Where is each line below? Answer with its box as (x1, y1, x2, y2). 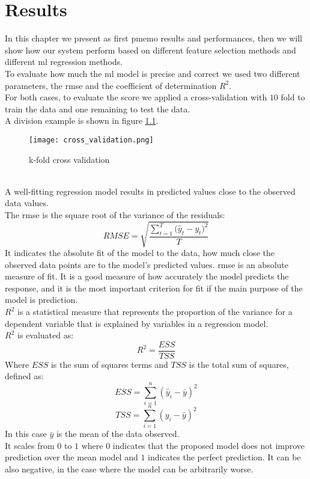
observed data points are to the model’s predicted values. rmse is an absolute (5, 258, 289, 270)
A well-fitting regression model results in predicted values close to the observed (5, 185, 296, 197)
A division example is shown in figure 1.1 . (5, 114, 159, 127)
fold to (281, 91, 305, 103)
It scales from (5, 439, 55, 451)
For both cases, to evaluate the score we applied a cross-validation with (5, 91, 267, 103)
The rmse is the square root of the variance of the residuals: (5, 208, 225, 221)
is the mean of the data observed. (56, 427, 180, 440)
